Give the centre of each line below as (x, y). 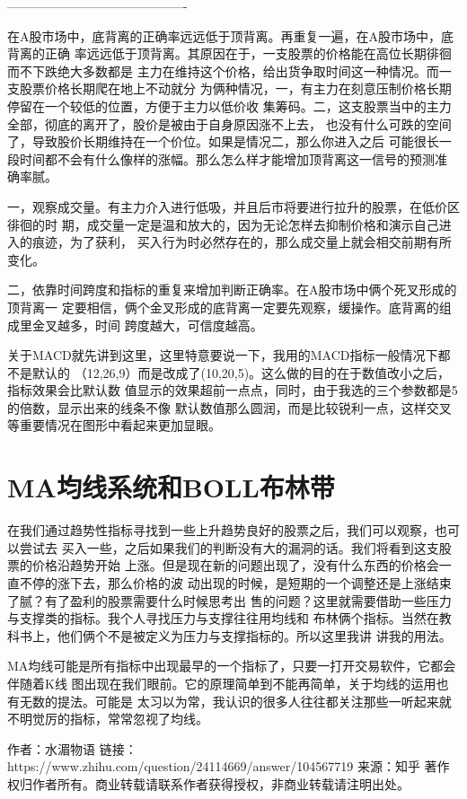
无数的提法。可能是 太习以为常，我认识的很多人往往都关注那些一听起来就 (235, 701)
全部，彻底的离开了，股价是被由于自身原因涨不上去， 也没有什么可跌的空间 (229, 123)
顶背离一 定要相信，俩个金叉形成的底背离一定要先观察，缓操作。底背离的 (223, 307)
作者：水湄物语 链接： (72, 748)
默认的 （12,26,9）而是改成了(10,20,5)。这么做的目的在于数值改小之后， (241, 372)
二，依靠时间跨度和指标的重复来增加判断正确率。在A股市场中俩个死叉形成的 (232, 290)
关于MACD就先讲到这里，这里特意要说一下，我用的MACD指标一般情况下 (223, 355)
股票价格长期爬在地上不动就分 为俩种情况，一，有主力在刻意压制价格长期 (235, 88)
